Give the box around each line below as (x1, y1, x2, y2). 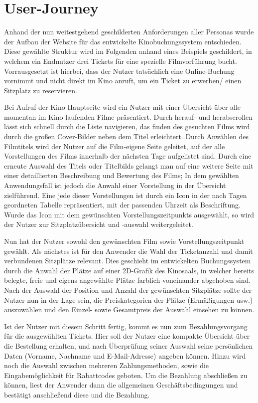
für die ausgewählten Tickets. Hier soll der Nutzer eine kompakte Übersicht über (4, 331, 250, 341)
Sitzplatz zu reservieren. (4, 85, 77, 95)
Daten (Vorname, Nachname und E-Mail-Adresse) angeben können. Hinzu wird (4, 350, 246, 361)
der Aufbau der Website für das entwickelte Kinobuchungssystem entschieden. (4, 36, 242, 46)
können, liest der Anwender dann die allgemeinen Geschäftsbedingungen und (4, 380, 238, 390)
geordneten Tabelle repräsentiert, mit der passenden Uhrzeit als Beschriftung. (4, 200, 241, 210)
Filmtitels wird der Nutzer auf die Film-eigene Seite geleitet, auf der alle (4, 141, 225, 151)
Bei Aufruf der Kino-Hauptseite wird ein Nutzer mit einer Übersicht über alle (4, 102, 241, 112)
